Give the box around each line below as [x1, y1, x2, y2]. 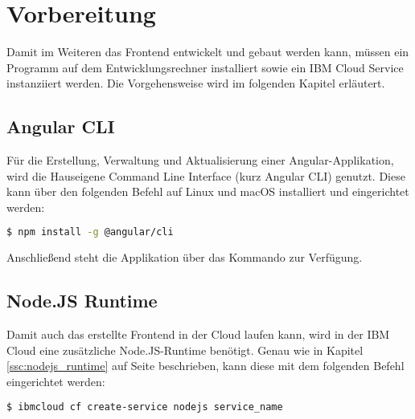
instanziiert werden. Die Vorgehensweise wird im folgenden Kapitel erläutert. [6, 75, 385, 92]
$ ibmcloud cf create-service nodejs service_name [6, 401, 283, 413]
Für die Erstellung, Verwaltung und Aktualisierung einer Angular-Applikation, [6, 152, 394, 169]
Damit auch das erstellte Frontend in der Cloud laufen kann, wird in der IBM [6, 326, 390, 343]
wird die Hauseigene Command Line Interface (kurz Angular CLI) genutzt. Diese [6, 167, 405, 184]
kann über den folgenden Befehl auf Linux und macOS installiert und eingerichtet [6, 183, 409, 200]
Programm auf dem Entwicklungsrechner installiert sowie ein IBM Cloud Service [6, 59, 404, 75]
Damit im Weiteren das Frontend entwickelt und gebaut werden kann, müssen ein [6, 43, 409, 60]
